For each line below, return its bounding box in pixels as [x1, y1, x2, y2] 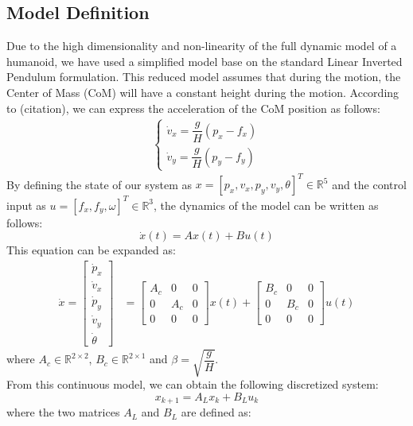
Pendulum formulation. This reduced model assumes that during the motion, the [6, 68, 401, 85]
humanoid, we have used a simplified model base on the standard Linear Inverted [6, 52, 403, 69]
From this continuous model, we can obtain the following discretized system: [6, 376, 379, 393]
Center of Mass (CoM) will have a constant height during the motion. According [6, 83, 399, 100]
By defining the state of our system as [6, 176, 193, 192]
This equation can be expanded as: [6, 242, 176, 258]
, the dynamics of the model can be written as [154, 196, 379, 213]
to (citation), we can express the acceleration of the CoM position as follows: [6, 99, 380, 116]
